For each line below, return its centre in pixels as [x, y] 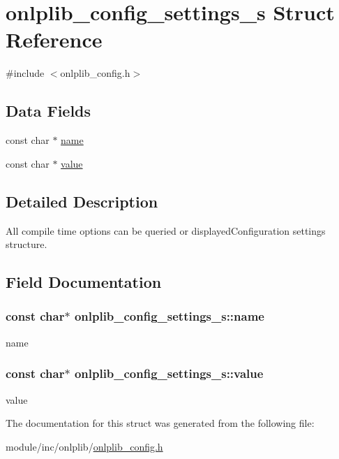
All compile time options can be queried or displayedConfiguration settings [166, 230]
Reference [54, 39]
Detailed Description [82, 201]
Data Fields [48, 111]
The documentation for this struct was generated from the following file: [160, 423]
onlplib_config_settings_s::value [169, 373]
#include [25, 73]
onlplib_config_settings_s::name [169, 316]
